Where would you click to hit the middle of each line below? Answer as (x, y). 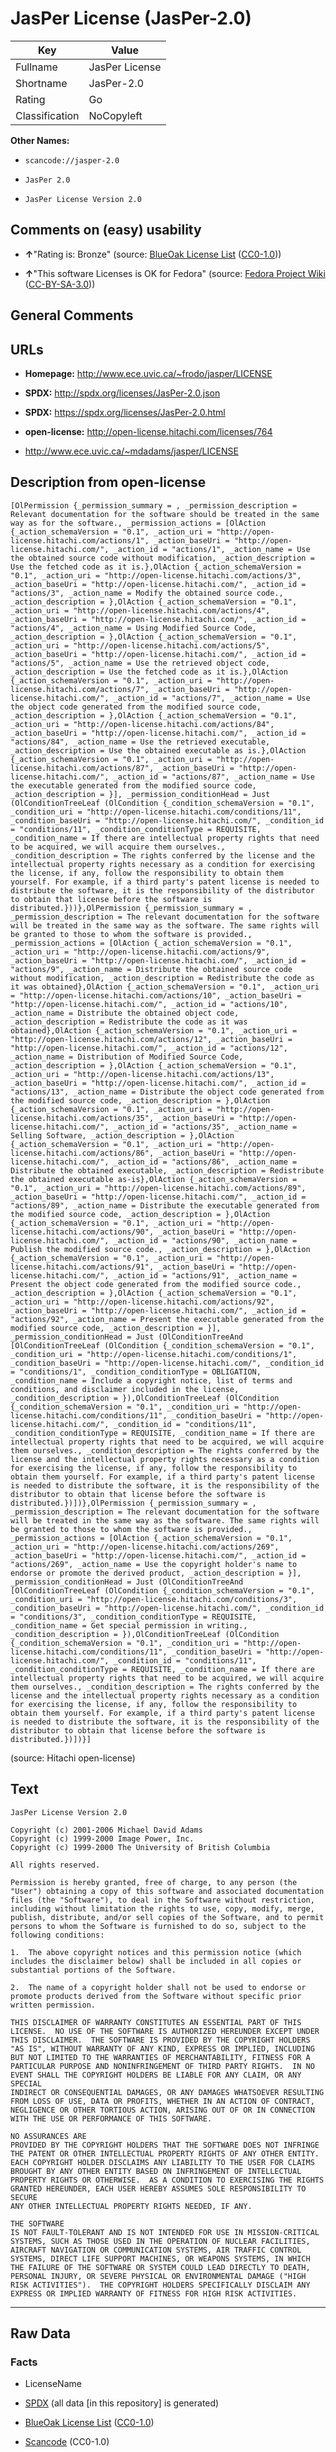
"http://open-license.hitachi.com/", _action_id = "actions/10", (149, 1004)
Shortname (41, 83)
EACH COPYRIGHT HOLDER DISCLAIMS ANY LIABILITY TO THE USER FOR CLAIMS (162, 2162)
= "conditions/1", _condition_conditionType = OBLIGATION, (136, 1372)
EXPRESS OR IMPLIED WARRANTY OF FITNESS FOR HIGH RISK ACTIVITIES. (154, 2293)
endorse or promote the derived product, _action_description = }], (156, 1573)
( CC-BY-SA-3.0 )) (60, 284)
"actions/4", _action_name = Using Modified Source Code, (133, 628)
